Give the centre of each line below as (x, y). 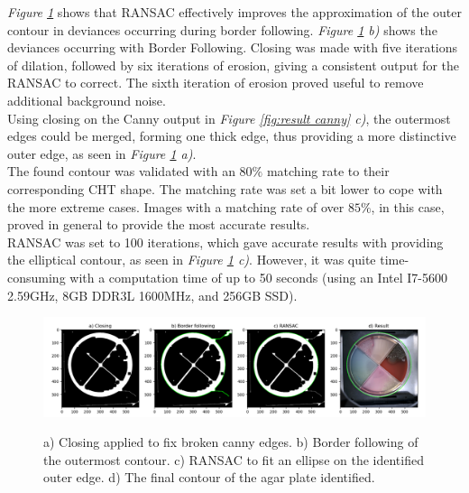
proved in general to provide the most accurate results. (159, 224)
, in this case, (408, 206)
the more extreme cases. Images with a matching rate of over (176, 206)
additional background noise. (87, 100)
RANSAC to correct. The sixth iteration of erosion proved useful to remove (216, 83)
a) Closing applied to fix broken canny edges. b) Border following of (231, 442)
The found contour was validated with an (121, 171)
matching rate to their (328, 171)
